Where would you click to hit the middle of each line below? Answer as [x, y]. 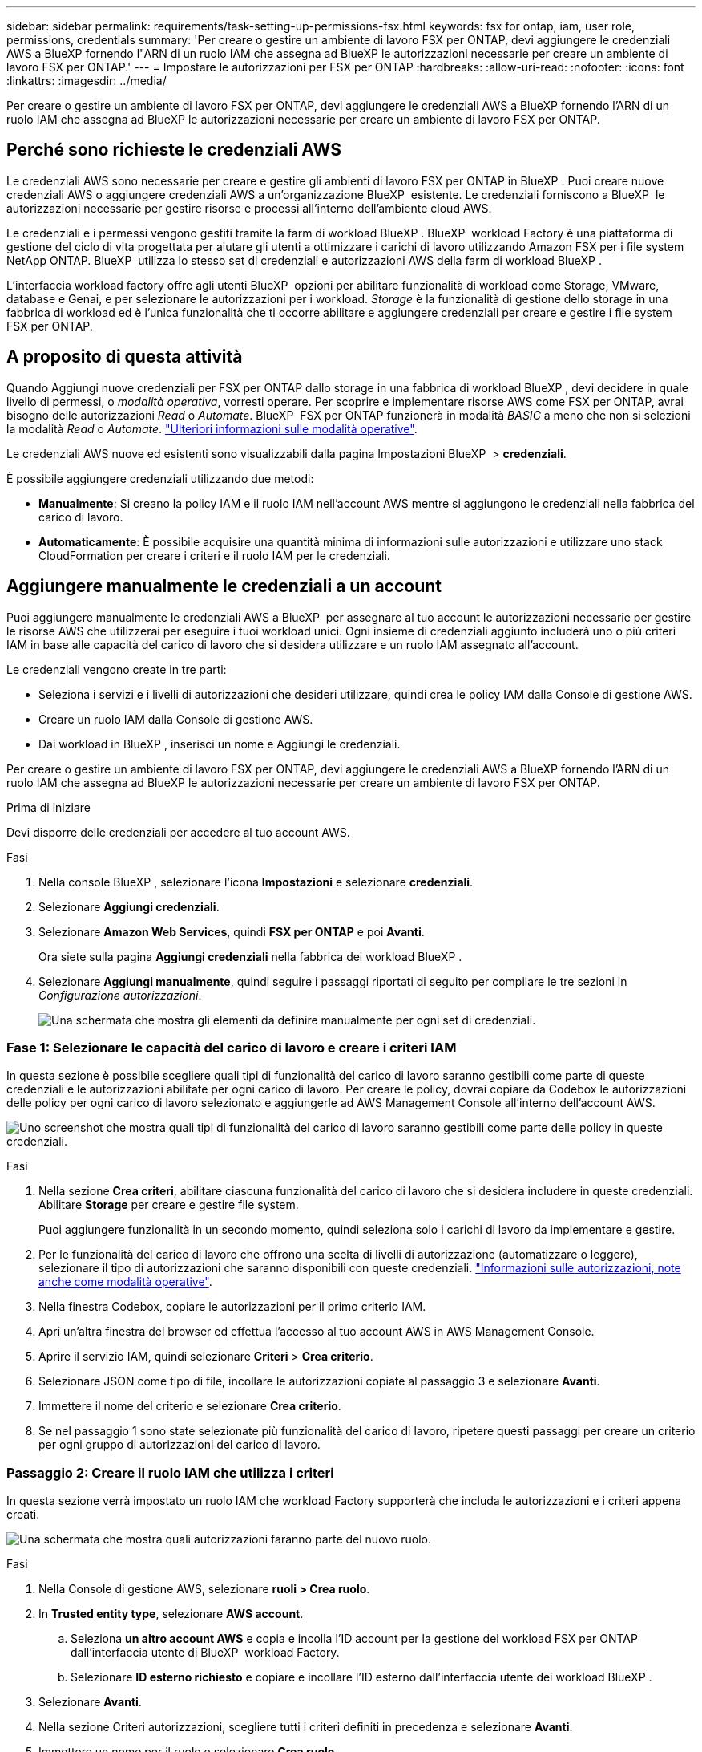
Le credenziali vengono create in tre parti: [117, 669]
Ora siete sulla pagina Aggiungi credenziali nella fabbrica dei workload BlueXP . [250, 956]
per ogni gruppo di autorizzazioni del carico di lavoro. [180, 1445]
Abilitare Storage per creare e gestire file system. [169, 1205]
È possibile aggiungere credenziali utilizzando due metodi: [160, 478]
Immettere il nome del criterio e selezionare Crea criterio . [190, 1406]
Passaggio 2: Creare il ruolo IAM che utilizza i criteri [170, 1472]
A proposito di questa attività [125, 357]
